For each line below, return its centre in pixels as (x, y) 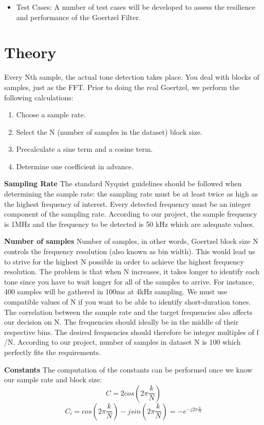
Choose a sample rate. (51, 114)
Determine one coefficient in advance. (75, 166)
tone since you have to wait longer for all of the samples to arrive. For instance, (129, 281)
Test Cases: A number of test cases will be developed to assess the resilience (136, 7)
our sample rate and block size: (53, 379)
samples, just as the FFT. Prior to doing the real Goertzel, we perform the (122, 87)
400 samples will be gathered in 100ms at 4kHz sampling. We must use (116, 291)
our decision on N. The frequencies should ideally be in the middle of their (121, 322)
